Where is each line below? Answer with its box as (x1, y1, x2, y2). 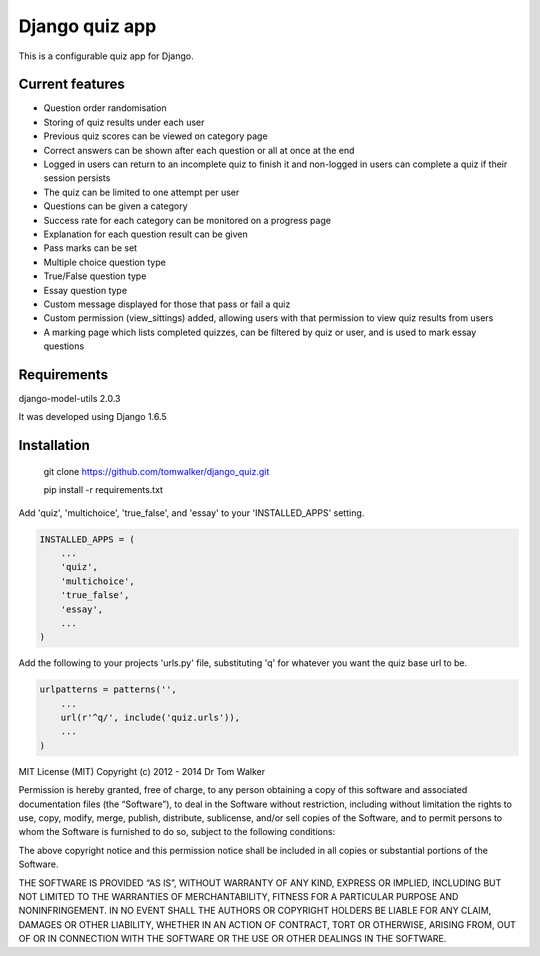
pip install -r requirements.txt (43, 484, 164, 496)
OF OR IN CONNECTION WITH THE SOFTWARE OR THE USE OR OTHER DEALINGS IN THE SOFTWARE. (18, 933, 447, 945)
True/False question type (43, 270, 147, 282)
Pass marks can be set (43, 242, 138, 254)
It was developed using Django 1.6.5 (18, 411, 167, 423)
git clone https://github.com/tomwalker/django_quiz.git (43, 465, 270, 477)
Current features (18, 76, 125, 93)
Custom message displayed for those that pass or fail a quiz (43, 298, 291, 310)
